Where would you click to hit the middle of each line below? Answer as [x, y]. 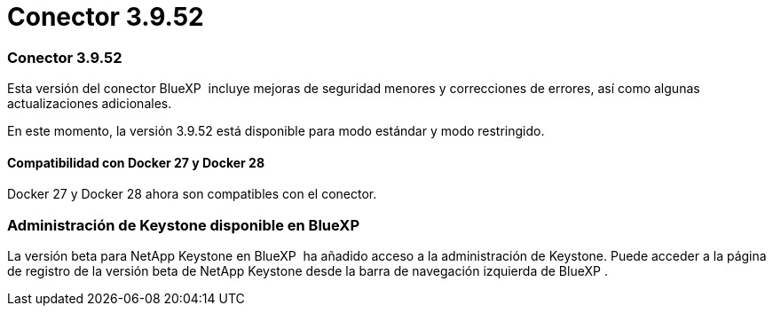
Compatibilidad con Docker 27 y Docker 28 [136, 162]
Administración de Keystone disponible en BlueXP [183, 225]
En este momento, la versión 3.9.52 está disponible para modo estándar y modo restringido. [276, 131]
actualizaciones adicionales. [90, 104]
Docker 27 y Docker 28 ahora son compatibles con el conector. [192, 194]
